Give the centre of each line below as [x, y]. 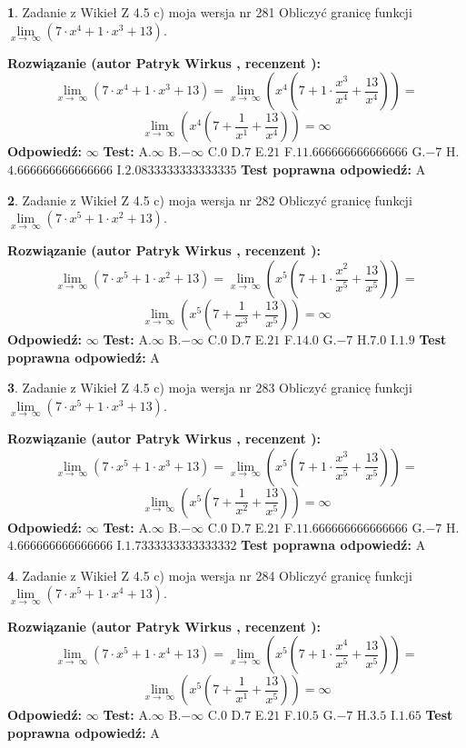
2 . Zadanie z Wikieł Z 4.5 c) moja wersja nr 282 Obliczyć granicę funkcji [210, 199]
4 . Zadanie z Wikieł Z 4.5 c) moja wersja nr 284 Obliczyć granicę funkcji [210, 575]
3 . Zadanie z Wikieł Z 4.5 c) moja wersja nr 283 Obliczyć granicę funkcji [210, 388]
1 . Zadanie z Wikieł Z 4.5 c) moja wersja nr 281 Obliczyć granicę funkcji [210, 12]
